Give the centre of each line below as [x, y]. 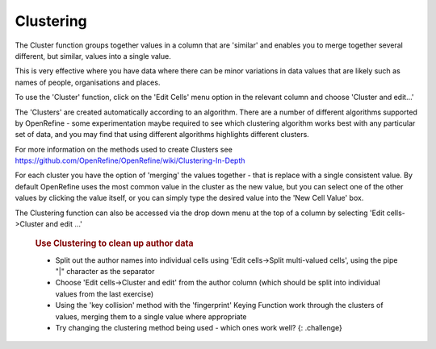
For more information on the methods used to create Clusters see [124, 149]
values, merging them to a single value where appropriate [151, 316]
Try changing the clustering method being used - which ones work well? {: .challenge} [199, 328]
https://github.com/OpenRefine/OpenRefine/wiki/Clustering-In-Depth [130, 160]
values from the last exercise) [105, 293]
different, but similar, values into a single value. [93, 56]
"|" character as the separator [105, 272]
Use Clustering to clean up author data [114, 243]
